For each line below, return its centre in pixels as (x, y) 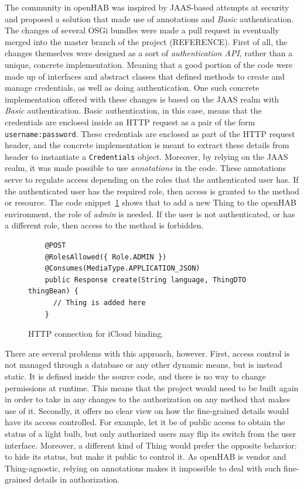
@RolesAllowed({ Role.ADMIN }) (106, 257)
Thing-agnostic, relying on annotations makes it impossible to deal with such (143, 468)
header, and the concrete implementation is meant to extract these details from (147, 145)
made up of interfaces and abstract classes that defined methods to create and (145, 76)
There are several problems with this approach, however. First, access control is (147, 353)
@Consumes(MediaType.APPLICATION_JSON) (122, 269)
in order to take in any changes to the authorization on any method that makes (148, 399)
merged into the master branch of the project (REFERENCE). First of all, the (146, 41)
